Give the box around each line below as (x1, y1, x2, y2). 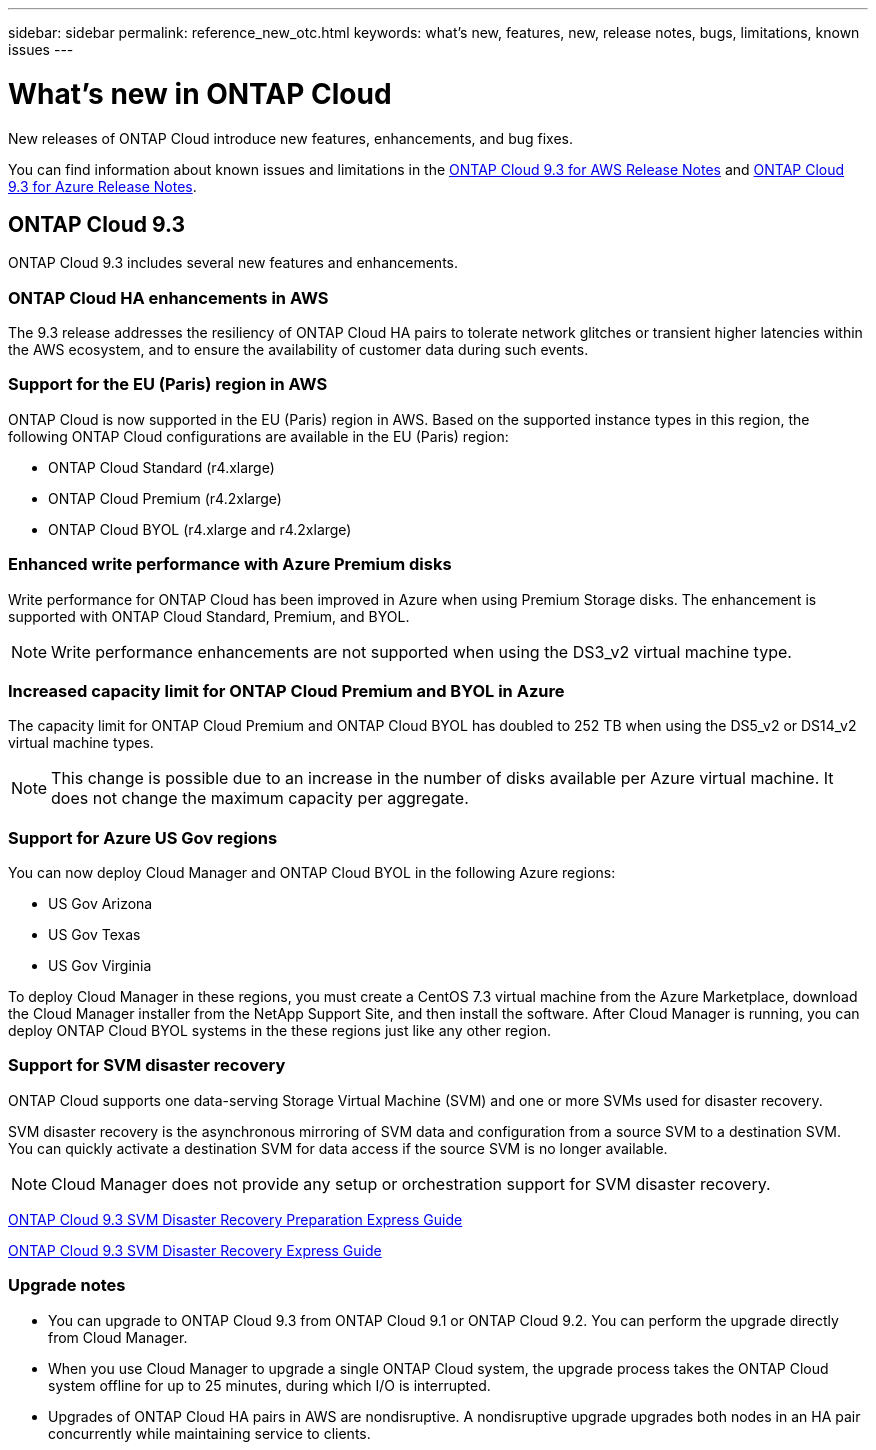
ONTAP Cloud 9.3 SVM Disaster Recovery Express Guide (8, 1241, 382, 1259)
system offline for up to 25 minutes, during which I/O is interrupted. (48, 1376, 491, 1394)
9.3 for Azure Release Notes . (8, 177, 197, 195)
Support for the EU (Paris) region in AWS (8, 374, 328, 395)
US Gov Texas (48, 926, 141, 944)
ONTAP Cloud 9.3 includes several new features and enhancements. (8, 254, 458, 272)
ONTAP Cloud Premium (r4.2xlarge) (48, 489, 282, 507)
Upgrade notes (8, 1275, 126, 1296)
